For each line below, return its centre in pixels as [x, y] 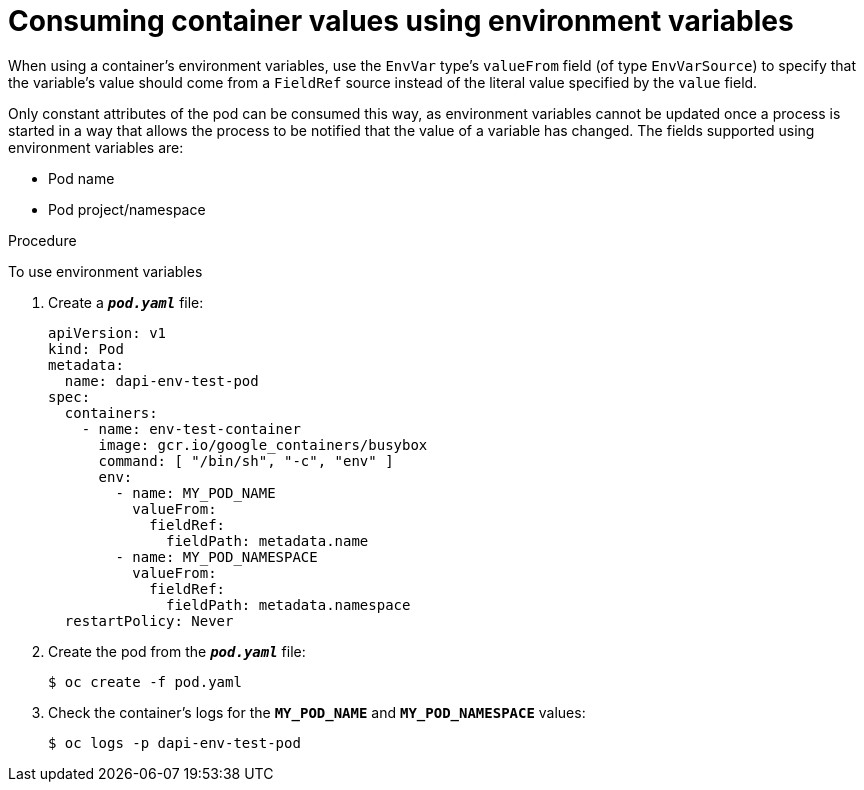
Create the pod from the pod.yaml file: [177, 651]
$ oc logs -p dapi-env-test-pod [174, 742]
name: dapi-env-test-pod [161, 380]
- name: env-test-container [191, 428]
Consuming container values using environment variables [401, 21]
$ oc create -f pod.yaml [145, 681]
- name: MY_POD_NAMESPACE [216, 556]
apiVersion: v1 [107, 332]
